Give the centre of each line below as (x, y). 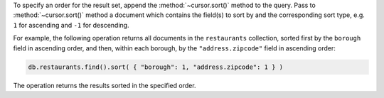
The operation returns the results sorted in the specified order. (105, 85)
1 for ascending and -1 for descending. (71, 25)
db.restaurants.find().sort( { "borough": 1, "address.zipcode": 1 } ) (156, 67)
